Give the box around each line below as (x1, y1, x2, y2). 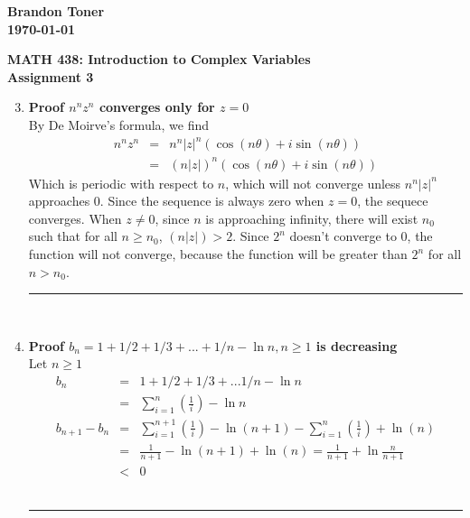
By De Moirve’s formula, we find (28, 115, 210, 134)
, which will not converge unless (225, 173, 401, 192)
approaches (28, 191, 90, 210)
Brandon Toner (7, 2, 105, 20)
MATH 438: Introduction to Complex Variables (7, 50, 311, 69)
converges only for (99, 97, 215, 116)
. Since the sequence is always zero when (99, 191, 324, 210)
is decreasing (315, 336, 398, 355)
